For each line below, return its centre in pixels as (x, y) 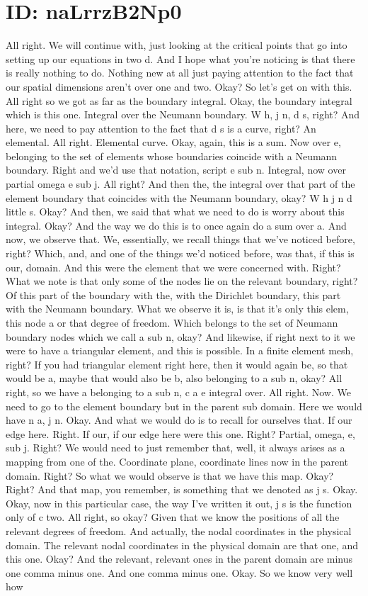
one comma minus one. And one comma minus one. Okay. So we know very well (179, 572)
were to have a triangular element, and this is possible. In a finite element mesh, (180, 350)
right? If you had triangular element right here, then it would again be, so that (177, 364)
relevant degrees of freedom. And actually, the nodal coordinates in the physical (179, 530)
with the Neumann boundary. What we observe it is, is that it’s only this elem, (177, 309)
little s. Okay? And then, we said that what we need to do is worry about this (175, 212)
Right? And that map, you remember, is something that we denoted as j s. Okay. (182, 489)
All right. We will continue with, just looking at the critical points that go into (177, 45)
